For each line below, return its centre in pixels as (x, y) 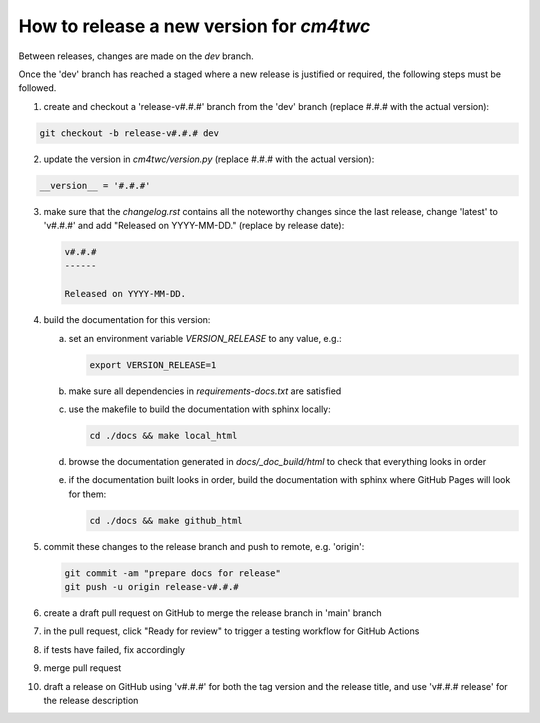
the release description (91, 700)
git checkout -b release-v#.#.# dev (129, 133)
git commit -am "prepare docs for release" (173, 573)
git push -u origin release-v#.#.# (151, 587)
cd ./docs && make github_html (166, 520)
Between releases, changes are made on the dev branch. (136, 56)
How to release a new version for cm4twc (194, 26)
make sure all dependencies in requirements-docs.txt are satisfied (205, 391)
